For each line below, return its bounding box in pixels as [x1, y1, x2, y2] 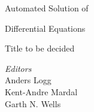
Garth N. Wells [5, 97, 61, 110]
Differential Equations [5, 22, 86, 34]
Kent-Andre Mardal [5, 85, 78, 98]
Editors [5, 62, 32, 74]
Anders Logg [5, 74, 51, 86]
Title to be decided [5, 42, 75, 55]
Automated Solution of [5, 2, 89, 14]
